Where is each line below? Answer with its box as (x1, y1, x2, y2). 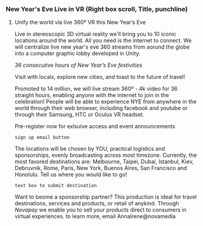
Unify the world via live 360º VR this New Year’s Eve (14, 19, 146, 26)
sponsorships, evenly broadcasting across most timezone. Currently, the (14, 151, 198, 159)
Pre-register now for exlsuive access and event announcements (14, 123, 176, 130)
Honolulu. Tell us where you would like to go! (14, 171, 127, 178)
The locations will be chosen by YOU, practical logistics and (14, 145, 165, 152)
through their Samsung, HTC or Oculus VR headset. (14, 111, 144, 118)
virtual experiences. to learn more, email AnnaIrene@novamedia (14, 213, 176, 220)
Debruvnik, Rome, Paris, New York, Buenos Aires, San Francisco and (14, 165, 187, 172)
